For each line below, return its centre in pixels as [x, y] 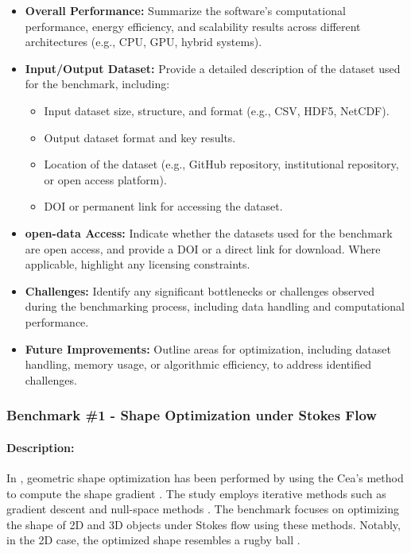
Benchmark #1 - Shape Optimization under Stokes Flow [192, 415]
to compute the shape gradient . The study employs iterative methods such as [196, 493]
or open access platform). [105, 179]
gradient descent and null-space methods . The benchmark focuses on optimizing [203, 509]
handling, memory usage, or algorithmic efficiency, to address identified [198, 364]
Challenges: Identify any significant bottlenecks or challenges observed [200, 290]
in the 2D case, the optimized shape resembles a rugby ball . [153, 540]
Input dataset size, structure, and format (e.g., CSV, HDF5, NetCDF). [217, 110]
